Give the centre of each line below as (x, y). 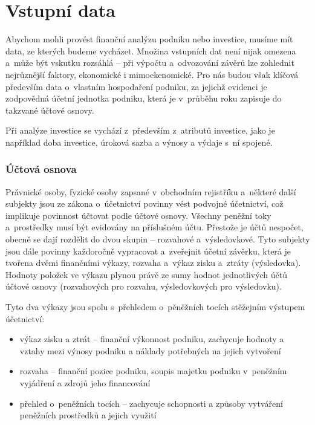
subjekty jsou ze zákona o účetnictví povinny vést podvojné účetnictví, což (145, 203)
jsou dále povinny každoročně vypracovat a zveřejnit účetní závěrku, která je (148, 251)
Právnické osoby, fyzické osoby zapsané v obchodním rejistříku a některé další (151, 191)
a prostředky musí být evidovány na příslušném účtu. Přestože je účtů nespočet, (154, 227)
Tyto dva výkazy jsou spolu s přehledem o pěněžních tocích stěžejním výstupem (155, 307)
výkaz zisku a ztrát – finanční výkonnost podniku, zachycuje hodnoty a (152, 339)
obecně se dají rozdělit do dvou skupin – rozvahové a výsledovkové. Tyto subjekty (158, 239)
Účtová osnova (41, 169)
